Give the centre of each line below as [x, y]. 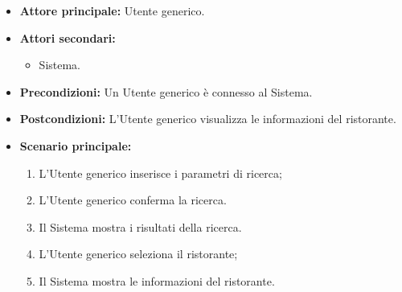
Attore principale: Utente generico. [112, 10]
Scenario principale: [76, 145]
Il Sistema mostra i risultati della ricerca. [140, 226]
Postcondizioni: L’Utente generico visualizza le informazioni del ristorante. [208, 119]
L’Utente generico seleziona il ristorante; [138, 254]
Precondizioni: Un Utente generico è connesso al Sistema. [166, 91]
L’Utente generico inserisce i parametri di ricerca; [160, 173]
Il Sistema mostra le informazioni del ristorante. [157, 280]
